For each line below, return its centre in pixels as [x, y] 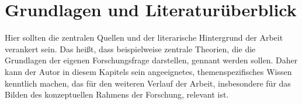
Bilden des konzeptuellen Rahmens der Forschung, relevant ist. [117, 94]
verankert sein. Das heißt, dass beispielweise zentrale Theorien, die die [130, 49]
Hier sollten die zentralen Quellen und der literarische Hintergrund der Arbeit [144, 37]
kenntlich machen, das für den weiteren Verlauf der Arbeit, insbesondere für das [148, 83]
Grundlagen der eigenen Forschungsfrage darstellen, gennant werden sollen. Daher [151, 60]
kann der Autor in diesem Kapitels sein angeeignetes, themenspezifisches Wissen [148, 71]
